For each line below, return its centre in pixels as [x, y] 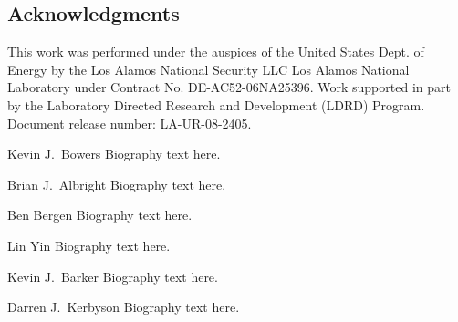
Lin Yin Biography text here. [89, 245]
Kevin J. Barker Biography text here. [113, 276]
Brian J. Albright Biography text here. [117, 184]
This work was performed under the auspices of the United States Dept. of [216, 52]
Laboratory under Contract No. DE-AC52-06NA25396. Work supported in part [229, 87]
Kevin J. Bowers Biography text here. [114, 154]
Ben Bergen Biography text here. [100, 215]
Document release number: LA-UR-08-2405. [130, 123]
